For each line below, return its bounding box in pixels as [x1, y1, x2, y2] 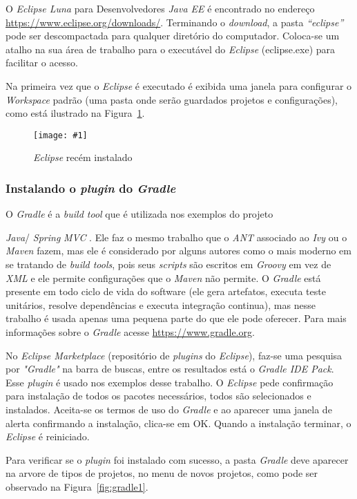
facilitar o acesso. [6, 55, 78, 70]
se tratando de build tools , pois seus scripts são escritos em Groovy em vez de [6, 257, 331, 271]
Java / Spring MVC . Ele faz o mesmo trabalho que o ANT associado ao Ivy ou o [6, 229, 347, 244]
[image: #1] [33, 130, 88, 140]
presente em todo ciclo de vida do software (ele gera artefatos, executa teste [6, 284, 326, 299]
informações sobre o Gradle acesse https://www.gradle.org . [6, 324, 255, 339]
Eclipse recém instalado [33, 150, 133, 164]
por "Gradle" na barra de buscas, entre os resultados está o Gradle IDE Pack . [6, 361, 334, 376]
